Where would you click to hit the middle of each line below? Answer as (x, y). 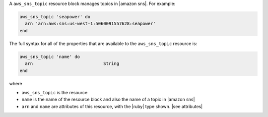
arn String (72, 64)
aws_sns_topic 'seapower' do (55, 17)
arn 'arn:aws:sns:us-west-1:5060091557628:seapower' (90, 24)
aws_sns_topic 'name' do (50, 57)
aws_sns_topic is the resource (55, 92)
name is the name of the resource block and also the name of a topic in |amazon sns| (108, 100)
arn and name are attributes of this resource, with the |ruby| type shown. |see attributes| (112, 106)
